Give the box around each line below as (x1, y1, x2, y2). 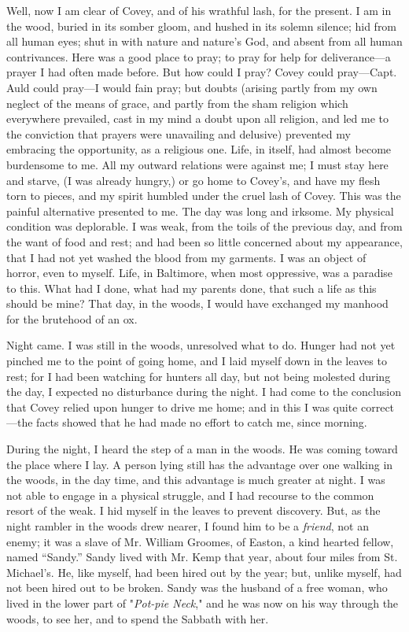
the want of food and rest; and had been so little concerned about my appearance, (6, 233, 403, 249)
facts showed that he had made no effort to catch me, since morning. (36, 414, 367, 431)
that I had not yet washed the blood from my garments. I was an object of (6, 249, 367, 265)
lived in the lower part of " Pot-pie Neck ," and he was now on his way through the (6, 594, 399, 611)
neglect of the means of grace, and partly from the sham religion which (6, 94, 348, 111)
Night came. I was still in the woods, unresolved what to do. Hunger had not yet (6, 337, 396, 353)
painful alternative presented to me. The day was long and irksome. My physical (6, 202, 394, 219)
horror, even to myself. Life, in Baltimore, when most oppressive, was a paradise (6, 264, 393, 281)
